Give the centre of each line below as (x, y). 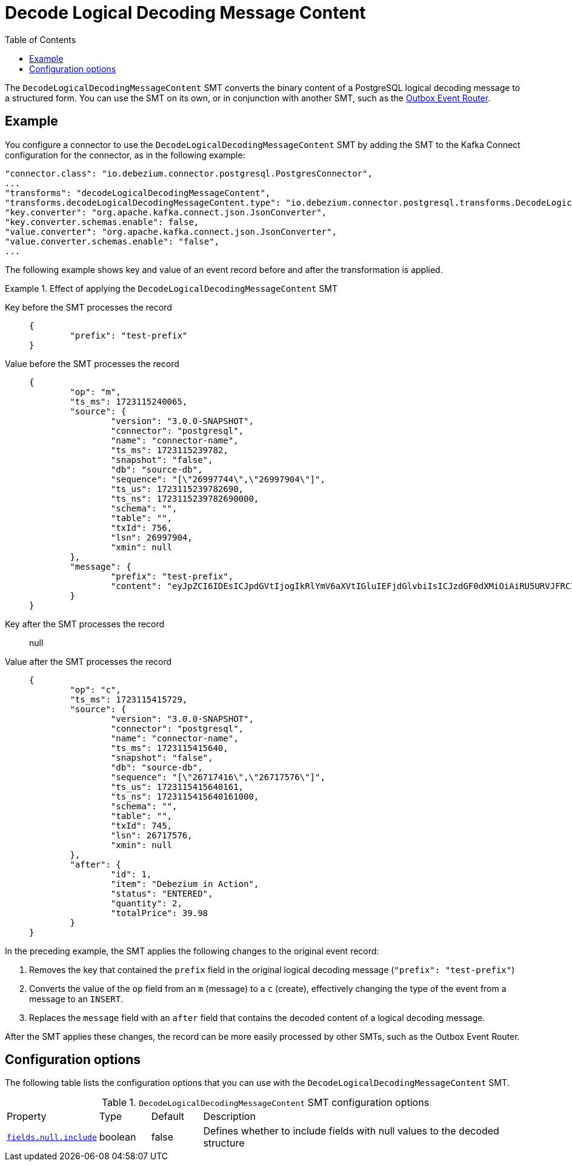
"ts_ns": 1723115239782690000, (185, 498)
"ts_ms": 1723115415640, (169, 748)
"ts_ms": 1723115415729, (129, 699)
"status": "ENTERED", (162, 893)
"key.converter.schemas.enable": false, (102, 222)
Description (229, 1117)
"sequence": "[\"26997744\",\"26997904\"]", (218, 479)
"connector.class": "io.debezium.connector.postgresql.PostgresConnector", (189, 173)
